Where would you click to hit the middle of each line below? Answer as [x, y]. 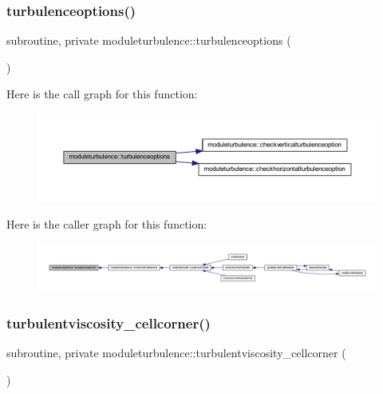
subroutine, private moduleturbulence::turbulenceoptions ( [149, 40]
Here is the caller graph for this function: [107, 223]
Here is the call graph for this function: [102, 94]
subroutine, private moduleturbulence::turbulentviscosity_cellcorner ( [176, 353]
